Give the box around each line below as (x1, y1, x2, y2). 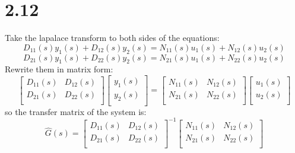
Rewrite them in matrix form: (5, 63, 113, 75)
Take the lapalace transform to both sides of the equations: (5, 31, 220, 44)
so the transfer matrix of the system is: (5, 105, 147, 117)
